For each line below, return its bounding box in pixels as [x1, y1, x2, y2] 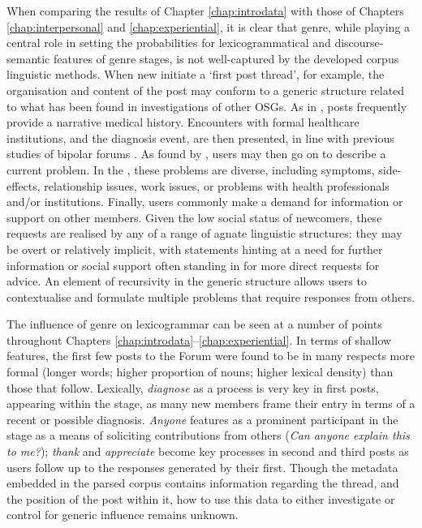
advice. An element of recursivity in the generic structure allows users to [6, 273, 367, 290]
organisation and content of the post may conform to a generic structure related [6, 81, 405, 98]
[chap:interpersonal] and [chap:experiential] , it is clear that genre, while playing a [6, 18, 411, 35]
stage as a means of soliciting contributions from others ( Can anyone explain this [6, 427, 410, 444]
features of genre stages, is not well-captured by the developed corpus [54, 49, 399, 67]
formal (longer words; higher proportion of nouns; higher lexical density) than [6, 363, 394, 380]
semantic [6, 49, 50, 67]
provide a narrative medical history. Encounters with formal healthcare [6, 114, 360, 131]
